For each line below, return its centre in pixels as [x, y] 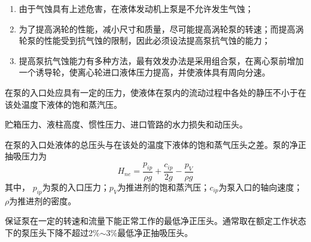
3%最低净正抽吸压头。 [150, 232]
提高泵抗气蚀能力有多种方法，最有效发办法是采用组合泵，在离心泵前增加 [161, 60]
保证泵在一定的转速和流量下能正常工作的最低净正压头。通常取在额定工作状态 [155, 221]
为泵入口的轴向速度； [260, 187]
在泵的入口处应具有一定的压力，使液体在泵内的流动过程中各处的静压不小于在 [155, 92]
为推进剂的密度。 [43, 200]
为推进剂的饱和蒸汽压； [164, 187]
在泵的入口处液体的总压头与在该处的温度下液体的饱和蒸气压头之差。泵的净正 [155, 144]
